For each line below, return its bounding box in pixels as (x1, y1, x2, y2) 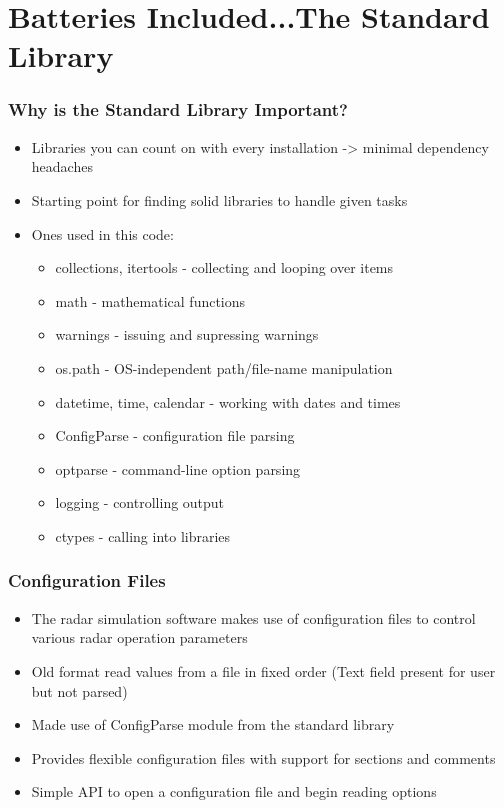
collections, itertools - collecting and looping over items (55, 257, 394, 278)
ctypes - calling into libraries (55, 525, 231, 546)
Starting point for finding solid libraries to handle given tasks (31, 189, 408, 210)
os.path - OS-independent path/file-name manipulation (55, 357, 393, 378)
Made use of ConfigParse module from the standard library (31, 714, 395, 735)
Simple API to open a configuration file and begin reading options (31, 781, 437, 802)
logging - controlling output (55, 492, 225, 513)
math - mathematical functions (55, 290, 246, 311)
